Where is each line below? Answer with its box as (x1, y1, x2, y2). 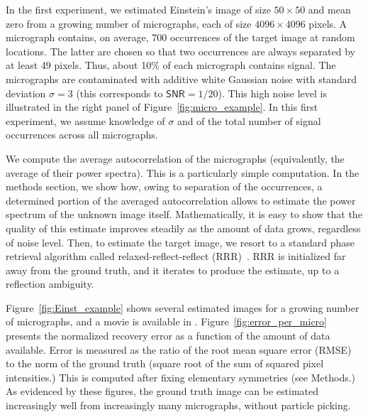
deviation (6, 85, 46, 100)
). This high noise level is (218, 85, 327, 100)
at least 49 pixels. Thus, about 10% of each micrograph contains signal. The (6, 58, 336, 72)
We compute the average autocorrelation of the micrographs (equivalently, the (6, 151, 345, 166)
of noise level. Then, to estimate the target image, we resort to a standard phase (6, 234, 355, 249)
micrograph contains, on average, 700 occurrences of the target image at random (6, 30, 355, 45)
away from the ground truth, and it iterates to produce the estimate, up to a (6, 262, 340, 277)
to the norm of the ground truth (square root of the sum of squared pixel (6, 356, 324, 371)
